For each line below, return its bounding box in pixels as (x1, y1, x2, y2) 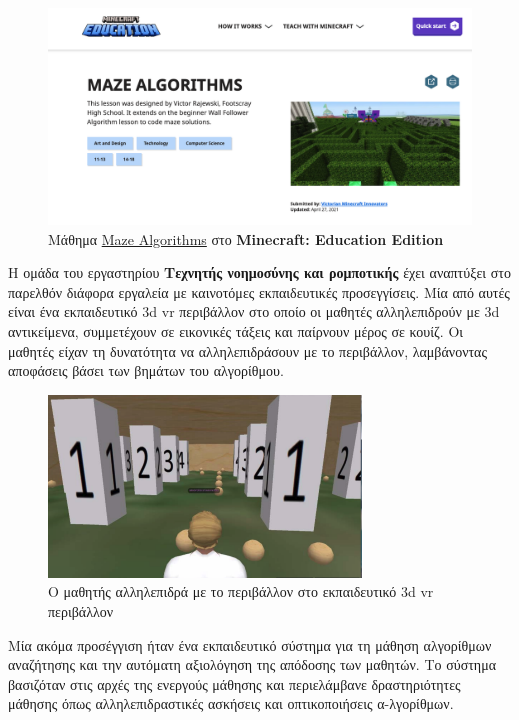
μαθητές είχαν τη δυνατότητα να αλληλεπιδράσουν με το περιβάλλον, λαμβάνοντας (8, 340, 487, 361)
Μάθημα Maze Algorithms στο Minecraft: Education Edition (48, 228, 444, 249)
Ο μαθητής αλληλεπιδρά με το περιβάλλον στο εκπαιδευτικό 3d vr (48, 581, 434, 602)
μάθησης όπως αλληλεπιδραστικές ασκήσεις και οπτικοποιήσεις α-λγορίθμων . (8, 693, 454, 714)
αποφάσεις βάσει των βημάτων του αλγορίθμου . (8, 360, 284, 381)
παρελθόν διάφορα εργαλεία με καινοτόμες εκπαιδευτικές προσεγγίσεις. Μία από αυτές (8, 281, 510, 302)
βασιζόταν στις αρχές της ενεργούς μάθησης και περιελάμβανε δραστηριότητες (8, 673, 461, 694)
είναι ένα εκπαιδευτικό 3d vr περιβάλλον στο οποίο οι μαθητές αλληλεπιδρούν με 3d (8, 301, 500, 322)
